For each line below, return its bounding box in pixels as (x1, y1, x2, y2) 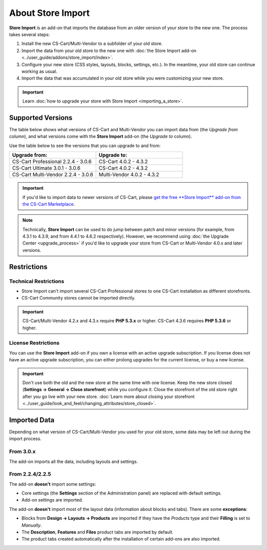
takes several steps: (9, 31, 50, 37)
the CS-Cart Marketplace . (22, 201, 75, 207)
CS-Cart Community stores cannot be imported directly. (21, 295, 136, 301)
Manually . (21, 522, 42, 528)
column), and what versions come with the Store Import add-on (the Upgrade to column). (9, 134, 192, 140)
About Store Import (9, 7, 90, 18)
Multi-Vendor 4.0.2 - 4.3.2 (98, 171, 159, 178)
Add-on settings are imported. (21, 497, 84, 503)
